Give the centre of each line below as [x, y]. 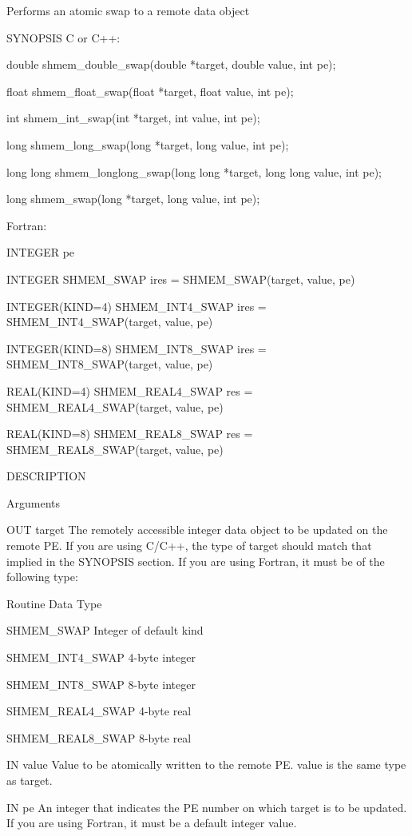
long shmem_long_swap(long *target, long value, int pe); [148, 144]
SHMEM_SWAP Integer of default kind [105, 630]
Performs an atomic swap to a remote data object [128, 10]
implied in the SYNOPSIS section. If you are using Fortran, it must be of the [196, 561]
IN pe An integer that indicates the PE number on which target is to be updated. [207, 807]
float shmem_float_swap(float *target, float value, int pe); [150, 91]
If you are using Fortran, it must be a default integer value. [152, 823]
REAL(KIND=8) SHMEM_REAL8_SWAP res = [130, 434]
